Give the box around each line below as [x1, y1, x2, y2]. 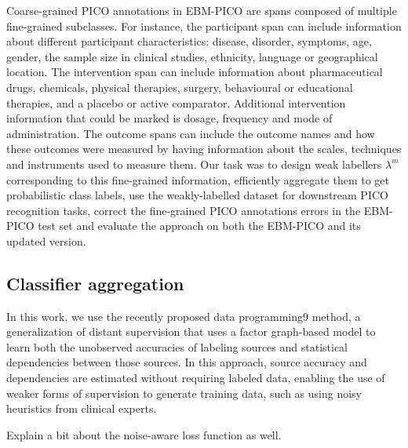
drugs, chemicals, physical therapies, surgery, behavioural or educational [6, 78, 353, 95]
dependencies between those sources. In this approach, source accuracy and [6, 354, 367, 370]
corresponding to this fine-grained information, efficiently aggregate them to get [6, 171, 390, 188]
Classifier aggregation [6, 271, 184, 295]
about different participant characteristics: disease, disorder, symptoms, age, [6, 33, 372, 49]
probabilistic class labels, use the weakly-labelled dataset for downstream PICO [6, 187, 388, 203]
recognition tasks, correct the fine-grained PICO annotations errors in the [6, 202, 361, 218]
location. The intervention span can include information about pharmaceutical [6, 64, 383, 80]
